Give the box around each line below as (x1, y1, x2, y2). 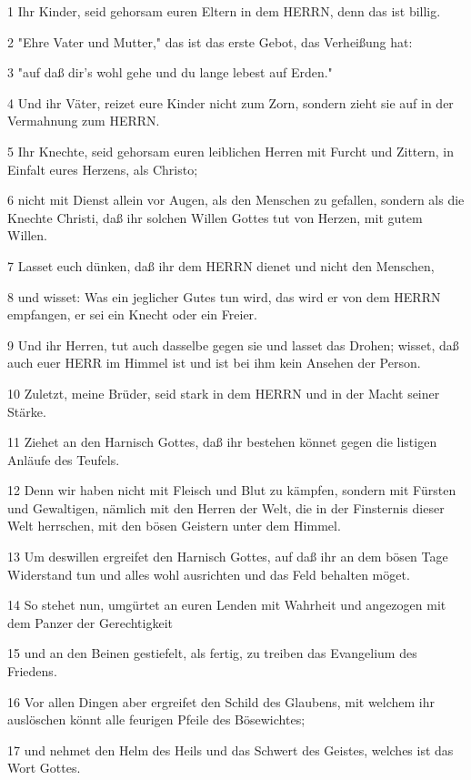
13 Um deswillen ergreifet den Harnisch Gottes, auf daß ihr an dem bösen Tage (7, 547, 448, 566)
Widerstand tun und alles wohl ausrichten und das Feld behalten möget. (7, 564, 410, 583)
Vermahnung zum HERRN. (7, 111, 160, 130)
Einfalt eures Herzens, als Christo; (7, 159, 198, 178)
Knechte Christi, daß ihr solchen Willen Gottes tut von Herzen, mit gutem (7, 208, 423, 227)
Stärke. (7, 401, 46, 420)
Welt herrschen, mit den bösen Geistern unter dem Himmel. (7, 516, 341, 535)
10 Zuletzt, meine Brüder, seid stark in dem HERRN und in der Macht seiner (7, 383, 440, 402)
